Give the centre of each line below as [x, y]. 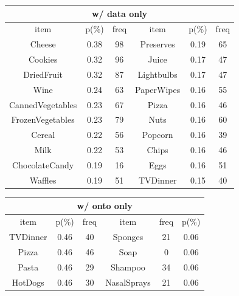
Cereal [43, 135]
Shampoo [128, 267]
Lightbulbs [158, 74]
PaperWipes [158, 89]
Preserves [158, 44]
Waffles [43, 180]
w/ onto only [105, 206]
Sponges [128, 237]
